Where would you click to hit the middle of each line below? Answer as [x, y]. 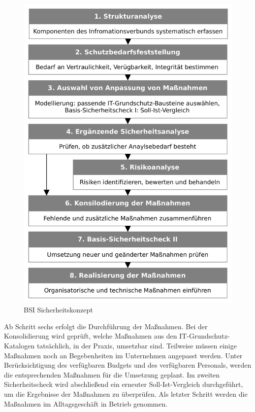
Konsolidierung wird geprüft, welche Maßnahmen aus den [91, 336]
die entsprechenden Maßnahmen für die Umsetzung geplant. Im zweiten [112, 374]
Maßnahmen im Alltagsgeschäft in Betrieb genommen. [86, 403]
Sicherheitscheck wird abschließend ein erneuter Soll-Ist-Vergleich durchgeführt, [124, 384]
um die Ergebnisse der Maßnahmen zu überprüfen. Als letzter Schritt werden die [126, 394]
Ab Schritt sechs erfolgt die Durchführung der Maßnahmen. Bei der [106, 326]
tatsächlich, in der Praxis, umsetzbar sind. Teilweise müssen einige [137, 346]
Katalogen [19, 346]
